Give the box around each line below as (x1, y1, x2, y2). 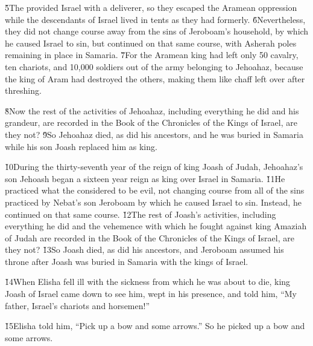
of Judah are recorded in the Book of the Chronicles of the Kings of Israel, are (5, 231, 294, 244)
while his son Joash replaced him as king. (5, 140, 157, 152)
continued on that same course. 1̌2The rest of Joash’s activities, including (5, 207, 276, 220)
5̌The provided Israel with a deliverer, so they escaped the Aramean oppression (5, 1, 297, 13)
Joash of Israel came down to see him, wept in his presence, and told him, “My (5, 287, 297, 300)
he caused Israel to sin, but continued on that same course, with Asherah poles (5, 36, 297, 49)
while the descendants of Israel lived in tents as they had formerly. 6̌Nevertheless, (5, 13, 306, 25)
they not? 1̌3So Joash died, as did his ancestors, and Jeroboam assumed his (5, 243, 284, 256)
